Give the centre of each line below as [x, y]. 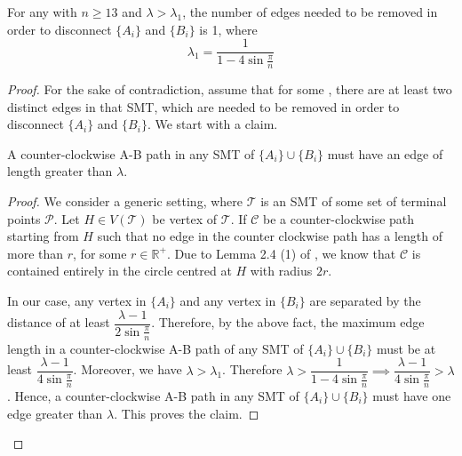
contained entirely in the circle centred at [119, 271]
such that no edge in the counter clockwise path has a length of [270, 236]
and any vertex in [228, 301]
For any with [42, 12]
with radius [281, 271]
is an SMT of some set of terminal [354, 201]
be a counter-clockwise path [339, 218]
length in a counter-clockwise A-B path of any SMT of [155, 348]
